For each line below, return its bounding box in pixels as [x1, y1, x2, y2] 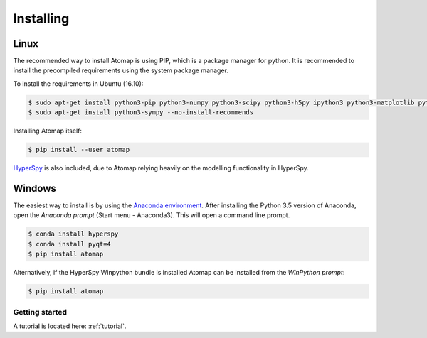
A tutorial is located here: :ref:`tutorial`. [13, 322, 127, 330]
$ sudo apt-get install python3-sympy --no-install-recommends [28, 109, 254, 116]
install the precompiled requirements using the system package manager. [13, 66, 229, 75]
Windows [13, 182, 56, 195]
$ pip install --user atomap [28, 146, 130, 154]
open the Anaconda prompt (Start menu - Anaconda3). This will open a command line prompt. [13, 211, 290, 219]
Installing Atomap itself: [13, 126, 82, 135]
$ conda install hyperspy [28, 230, 119, 238]
